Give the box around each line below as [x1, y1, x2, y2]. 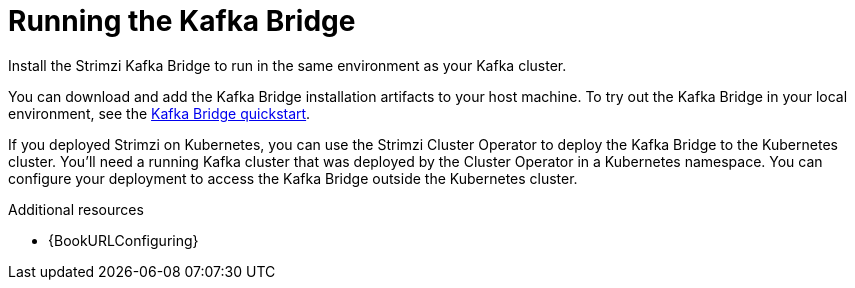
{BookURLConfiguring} [48, 231, 199, 249]
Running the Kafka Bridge [8, 4, 356, 38]
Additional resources [8, 200, 144, 218]
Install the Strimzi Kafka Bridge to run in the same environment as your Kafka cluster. [8, 56, 567, 74]
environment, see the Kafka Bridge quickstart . [8, 104, 311, 122]
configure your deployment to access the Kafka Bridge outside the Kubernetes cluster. [8, 169, 578, 187]
